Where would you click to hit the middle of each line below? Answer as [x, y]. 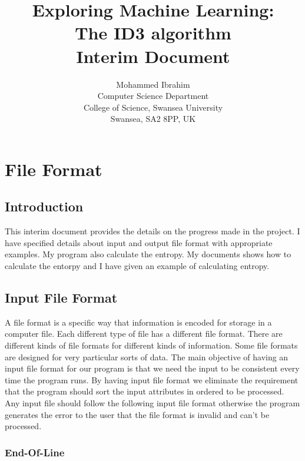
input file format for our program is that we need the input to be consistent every [152, 368]
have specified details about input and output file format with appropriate [139, 242]
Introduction [44, 206]
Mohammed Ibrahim [153, 84]
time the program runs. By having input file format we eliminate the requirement [152, 379]
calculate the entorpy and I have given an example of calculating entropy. [137, 266]
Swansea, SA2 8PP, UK [153, 119]
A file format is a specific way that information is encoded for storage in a [138, 322]
